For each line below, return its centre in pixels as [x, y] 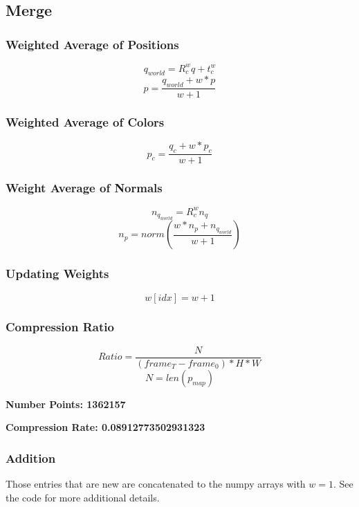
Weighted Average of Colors [85, 122]
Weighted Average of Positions [92, 44]
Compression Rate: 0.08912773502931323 [105, 427]
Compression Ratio [60, 327]
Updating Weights [57, 274]
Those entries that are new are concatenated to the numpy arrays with [156, 484]
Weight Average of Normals [84, 188]
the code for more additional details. [83, 497]
